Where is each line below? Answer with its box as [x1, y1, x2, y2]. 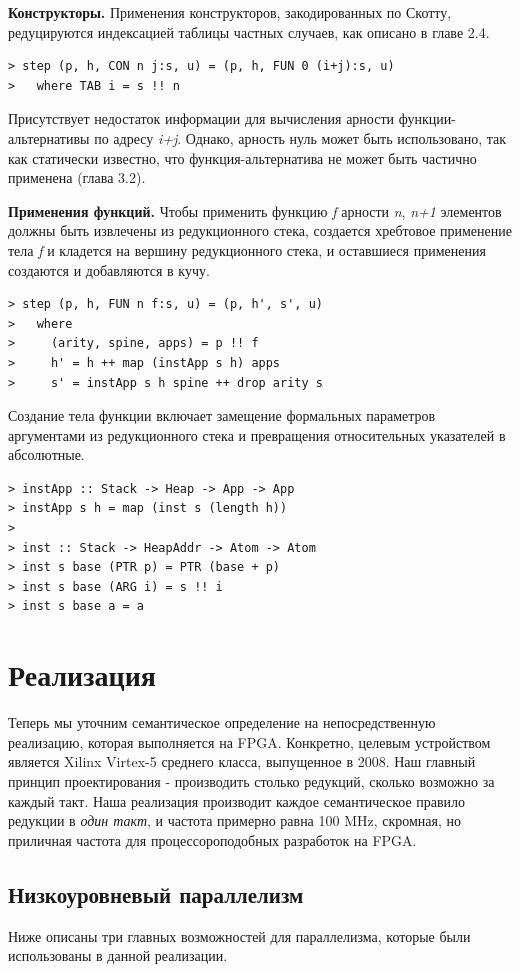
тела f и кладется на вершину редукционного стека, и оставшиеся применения [8, 239, 486, 260]
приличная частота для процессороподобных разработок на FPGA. [8, 829, 417, 850]
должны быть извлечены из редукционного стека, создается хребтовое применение [8, 220, 512, 241]
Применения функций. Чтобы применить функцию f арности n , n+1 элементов [8, 200, 502, 221]
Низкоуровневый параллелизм [8, 878, 304, 909]
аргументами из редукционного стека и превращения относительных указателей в [8, 424, 506, 445]
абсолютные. [8, 444, 85, 465]
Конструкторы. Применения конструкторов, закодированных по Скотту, [8, 2, 452, 22]
